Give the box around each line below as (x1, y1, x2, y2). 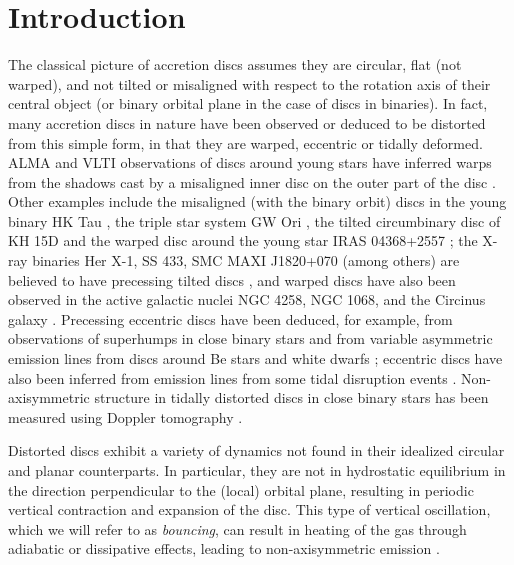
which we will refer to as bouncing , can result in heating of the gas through (8, 518, 467, 539)
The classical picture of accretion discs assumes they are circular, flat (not (8, 54, 462, 75)
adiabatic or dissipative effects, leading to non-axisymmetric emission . (8, 538, 440, 559)
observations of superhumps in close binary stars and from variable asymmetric (8, 328, 493, 349)
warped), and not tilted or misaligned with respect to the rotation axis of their (8, 73, 491, 94)
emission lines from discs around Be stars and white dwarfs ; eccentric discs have (8, 348, 503, 369)
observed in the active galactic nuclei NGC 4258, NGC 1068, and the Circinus (8, 289, 486, 310)
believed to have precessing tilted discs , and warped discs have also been (8, 269, 456, 290)
